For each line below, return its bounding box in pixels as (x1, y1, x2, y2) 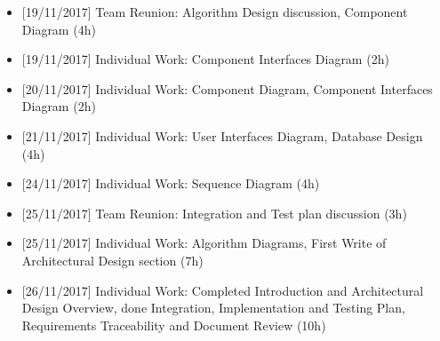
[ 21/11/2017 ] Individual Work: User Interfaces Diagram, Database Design (21, 126, 423, 145)
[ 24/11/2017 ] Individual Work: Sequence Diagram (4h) (21, 174, 320, 193)
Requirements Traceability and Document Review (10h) (21, 315, 326, 334)
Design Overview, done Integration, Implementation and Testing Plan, (21, 298, 405, 317)
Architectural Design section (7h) (21, 250, 204, 269)
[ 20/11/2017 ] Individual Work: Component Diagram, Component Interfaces (21, 79, 433, 98)
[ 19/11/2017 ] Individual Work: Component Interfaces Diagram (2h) (21, 50, 389, 68)
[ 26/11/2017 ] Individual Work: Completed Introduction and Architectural (21, 281, 424, 299)
